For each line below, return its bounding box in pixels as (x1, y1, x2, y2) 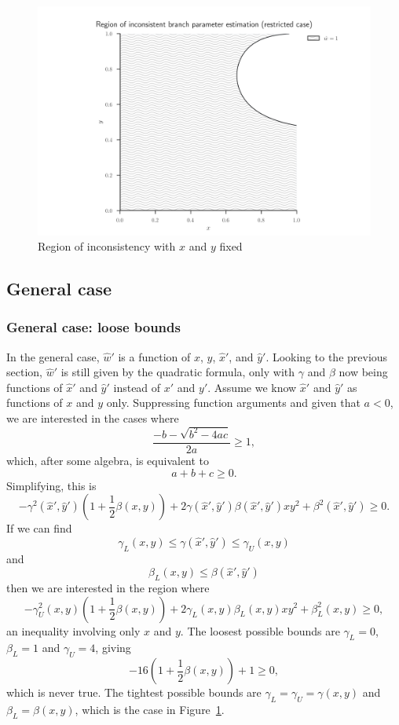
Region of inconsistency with (38, 238, 176, 254)
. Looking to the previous (265, 348, 388, 364)
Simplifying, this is (6, 477, 97, 493)
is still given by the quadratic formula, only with (60, 364, 295, 380)
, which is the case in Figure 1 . (75, 701, 225, 717)
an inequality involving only (6, 622, 141, 639)
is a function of (118, 348, 191, 364)
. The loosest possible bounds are (180, 622, 340, 639)
